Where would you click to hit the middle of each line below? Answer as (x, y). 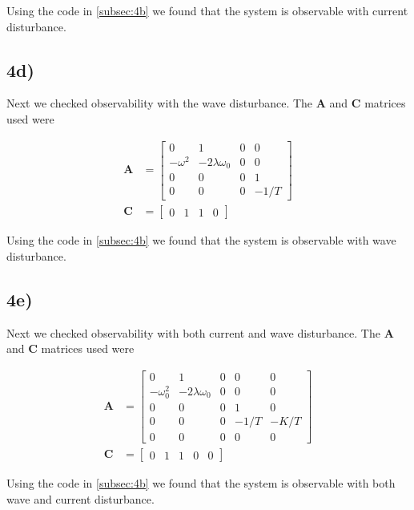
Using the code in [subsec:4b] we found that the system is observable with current (207, 10)
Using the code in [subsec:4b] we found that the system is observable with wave (201, 240)
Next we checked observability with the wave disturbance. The (160, 103)
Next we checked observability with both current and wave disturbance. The (193, 332)
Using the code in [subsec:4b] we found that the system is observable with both (201, 483)
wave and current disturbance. (80, 498)
